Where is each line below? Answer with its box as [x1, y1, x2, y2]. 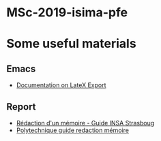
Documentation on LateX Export [16, 81, 106, 89]
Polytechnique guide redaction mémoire [16, 126, 129, 134]
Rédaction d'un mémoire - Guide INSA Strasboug [16, 119, 155, 127]
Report [6, 101, 36, 112]
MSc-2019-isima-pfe [6, 5, 128, 20]
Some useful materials [6, 36, 137, 52]
